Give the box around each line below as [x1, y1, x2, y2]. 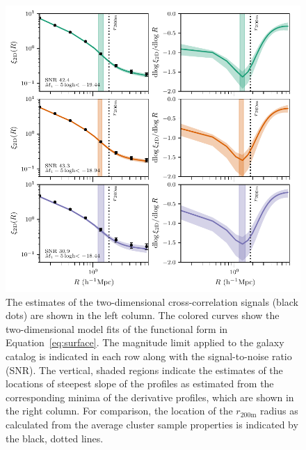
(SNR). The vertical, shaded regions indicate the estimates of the [6, 362, 283, 377]
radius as [260, 403, 298, 418]
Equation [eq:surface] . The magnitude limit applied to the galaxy [6, 335, 284, 350]
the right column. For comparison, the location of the [6, 403, 233, 418]
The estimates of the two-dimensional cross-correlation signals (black [6, 294, 298, 309]
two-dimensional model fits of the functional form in [6, 321, 228, 336]
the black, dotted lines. [6, 430, 104, 445]
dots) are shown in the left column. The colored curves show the [6, 308, 280, 323]
